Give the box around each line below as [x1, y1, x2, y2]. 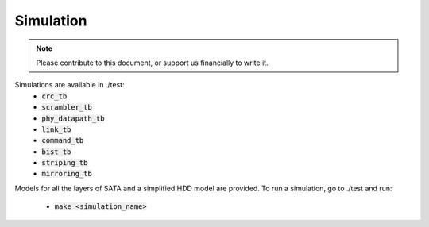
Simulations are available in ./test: [14, 80, 125, 90]
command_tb [41, 136, 84, 145]
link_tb [41, 125, 71, 134]
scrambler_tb [41, 103, 93, 112]
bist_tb [41, 147, 71, 156]
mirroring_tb [41, 169, 93, 179]
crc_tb [41, 91, 68, 101]
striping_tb [41, 159, 88, 167]
